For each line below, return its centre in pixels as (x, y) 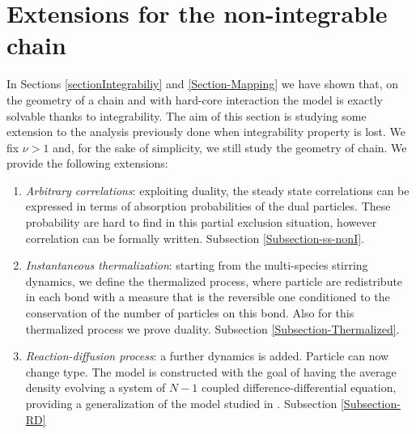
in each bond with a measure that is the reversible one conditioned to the (208, 297)
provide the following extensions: (87, 163)
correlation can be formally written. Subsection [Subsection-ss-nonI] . (195, 238)
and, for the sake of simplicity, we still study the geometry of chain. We (230, 147)
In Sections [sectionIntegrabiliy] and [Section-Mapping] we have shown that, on (203, 84)
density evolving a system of (96, 387)
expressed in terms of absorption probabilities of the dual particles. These (208, 206)
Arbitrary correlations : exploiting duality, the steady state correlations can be (217, 190)
